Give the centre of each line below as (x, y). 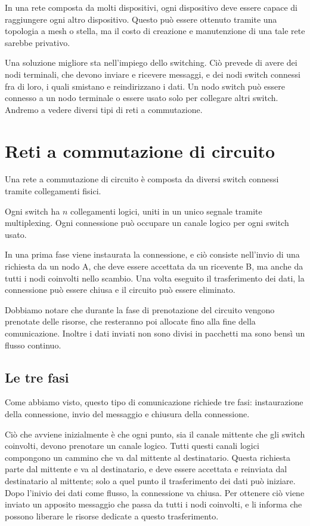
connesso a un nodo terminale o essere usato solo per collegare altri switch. (142, 98)
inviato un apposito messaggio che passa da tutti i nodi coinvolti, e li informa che (154, 504)
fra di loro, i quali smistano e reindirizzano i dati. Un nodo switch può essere (145, 86)
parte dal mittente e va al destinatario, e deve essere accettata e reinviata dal (146, 469)
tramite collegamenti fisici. (53, 191)
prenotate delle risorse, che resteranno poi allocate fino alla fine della (130, 321)
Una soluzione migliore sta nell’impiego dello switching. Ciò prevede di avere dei (151, 62)
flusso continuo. (33, 345)
